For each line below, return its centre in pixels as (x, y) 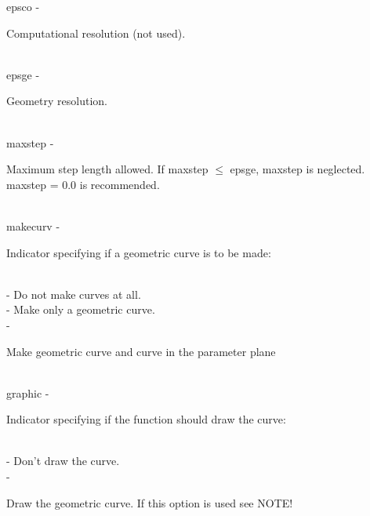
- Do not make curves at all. (74, 294)
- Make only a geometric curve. (81, 309)
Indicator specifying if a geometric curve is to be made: (139, 252)
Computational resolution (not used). (96, 33)
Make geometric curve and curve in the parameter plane (141, 351)
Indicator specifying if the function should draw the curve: (146, 419)
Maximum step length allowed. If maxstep (107, 169)
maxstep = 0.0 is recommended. (83, 184)
